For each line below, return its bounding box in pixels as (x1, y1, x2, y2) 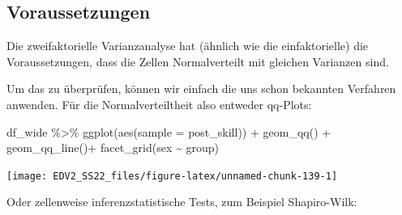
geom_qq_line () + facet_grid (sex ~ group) (6, 139, 219, 156)
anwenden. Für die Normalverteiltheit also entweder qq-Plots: (6, 95, 312, 112)
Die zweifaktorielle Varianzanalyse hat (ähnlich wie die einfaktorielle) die (6, 37, 369, 54)
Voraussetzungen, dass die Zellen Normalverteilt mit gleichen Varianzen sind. (6, 53, 389, 70)
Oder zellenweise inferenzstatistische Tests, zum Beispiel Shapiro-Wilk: (6, 193, 357, 210)
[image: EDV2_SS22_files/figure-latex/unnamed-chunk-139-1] (6, 170, 338, 182)
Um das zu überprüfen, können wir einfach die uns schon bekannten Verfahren (6, 80, 396, 97)
